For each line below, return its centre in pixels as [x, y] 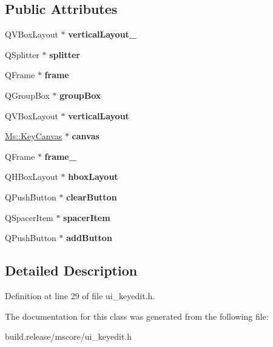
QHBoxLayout [32, 177]
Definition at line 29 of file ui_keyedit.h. [80, 295]
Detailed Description [71, 270]
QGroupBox [27, 95]
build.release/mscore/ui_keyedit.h [69, 336]
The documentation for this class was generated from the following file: [137, 316]
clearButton [92, 197]
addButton [89, 238]
